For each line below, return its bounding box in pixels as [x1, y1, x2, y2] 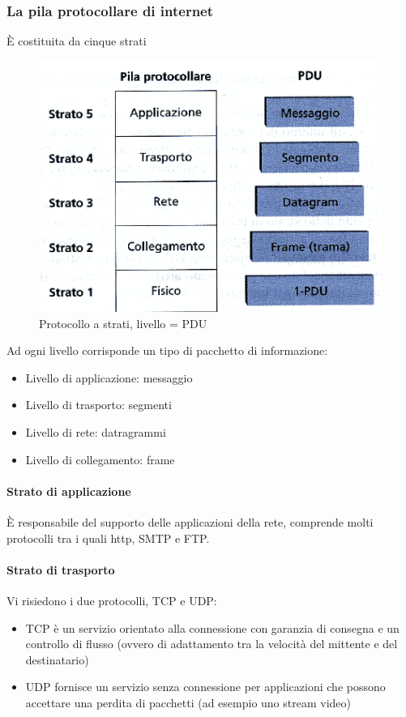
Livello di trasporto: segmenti [25, 396, 172, 413]
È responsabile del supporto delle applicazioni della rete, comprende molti [6, 513, 374, 530]
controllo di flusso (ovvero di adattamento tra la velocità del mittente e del [25, 635, 398, 652]
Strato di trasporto [6, 561, 115, 578]
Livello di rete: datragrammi [25, 423, 166, 440]
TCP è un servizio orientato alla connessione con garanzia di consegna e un [25, 619, 400, 636]
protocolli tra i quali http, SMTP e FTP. [6, 529, 210, 546]
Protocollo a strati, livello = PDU [39, 314, 207, 331]
